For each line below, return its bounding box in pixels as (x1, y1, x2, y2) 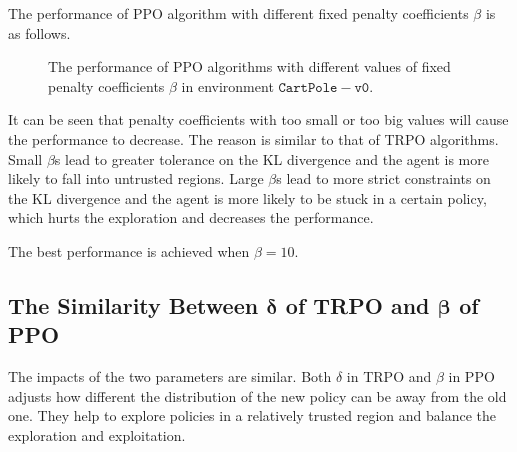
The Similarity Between (8, 289, 259, 320)
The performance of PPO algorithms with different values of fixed (48, 56, 451, 77)
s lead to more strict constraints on (276, 168, 491, 189)
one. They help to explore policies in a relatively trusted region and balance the (8, 405, 496, 426)
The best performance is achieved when (8, 240, 250, 261)
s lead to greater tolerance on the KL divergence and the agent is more (54, 148, 489, 169)
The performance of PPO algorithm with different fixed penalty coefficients (8, 3, 469, 23)
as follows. (8, 22, 71, 43)
